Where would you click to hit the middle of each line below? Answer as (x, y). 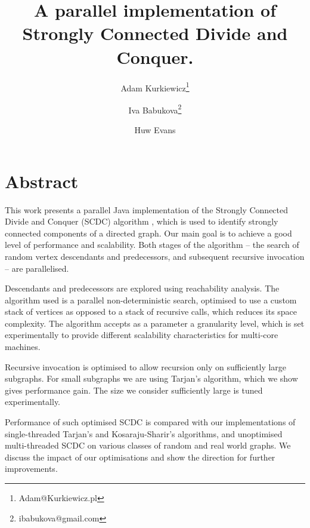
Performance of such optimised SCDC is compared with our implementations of (150, 422)
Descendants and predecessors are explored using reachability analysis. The (142, 288)
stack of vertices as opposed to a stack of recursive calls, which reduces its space (151, 311)
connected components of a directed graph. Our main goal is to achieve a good (148, 233)
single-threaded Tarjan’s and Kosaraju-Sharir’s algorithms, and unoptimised (144, 433)
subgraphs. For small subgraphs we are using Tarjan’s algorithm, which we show (151, 378)
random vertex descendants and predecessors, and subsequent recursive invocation (155, 256)
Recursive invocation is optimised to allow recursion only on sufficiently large (146, 366)
